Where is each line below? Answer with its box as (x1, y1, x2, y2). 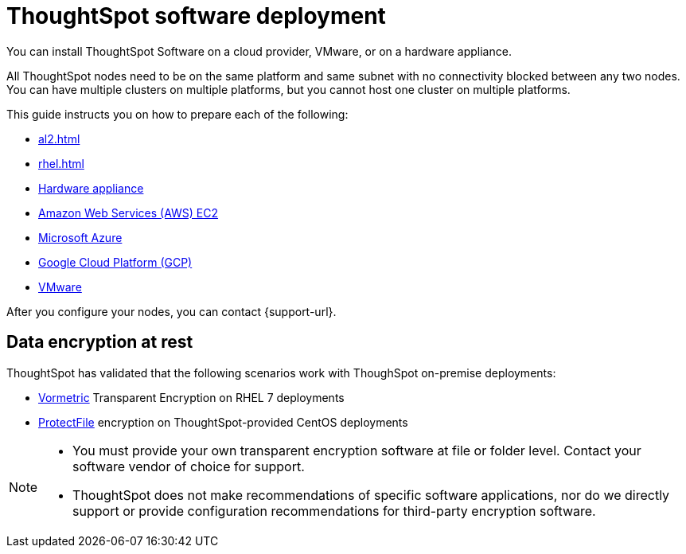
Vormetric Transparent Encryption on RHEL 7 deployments (38, 390, 345, 404)
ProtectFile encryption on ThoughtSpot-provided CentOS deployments (38, 415, 408, 429)
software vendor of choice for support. (72, 458, 305, 474)
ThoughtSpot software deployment (6, 2, 386, 29)
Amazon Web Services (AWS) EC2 (38, 205, 219, 220)
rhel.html (38, 156, 84, 170)
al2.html (38, 131, 80, 146)
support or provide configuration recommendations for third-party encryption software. (72, 502, 596, 519)
